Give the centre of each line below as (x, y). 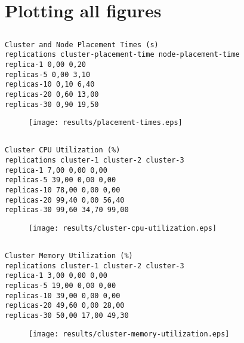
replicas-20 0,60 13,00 (52, 95)
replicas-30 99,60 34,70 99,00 (67, 210)
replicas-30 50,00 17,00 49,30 (67, 315)
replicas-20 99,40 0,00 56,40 (65, 200)
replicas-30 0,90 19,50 (52, 104)
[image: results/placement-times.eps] (106, 123)
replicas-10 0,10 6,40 (50, 85)
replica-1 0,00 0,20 (46, 65)
